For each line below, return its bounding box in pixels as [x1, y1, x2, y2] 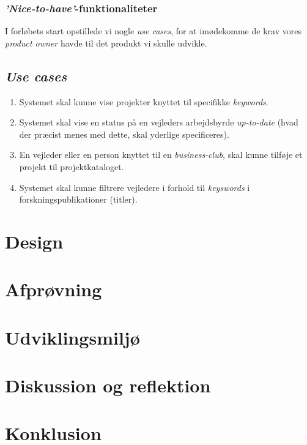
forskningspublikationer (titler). [19, 193, 138, 206]
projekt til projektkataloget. [19, 160, 124, 173]
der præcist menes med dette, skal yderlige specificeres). [19, 127, 229, 140]
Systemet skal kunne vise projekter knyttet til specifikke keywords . [19, 95, 268, 108]
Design [5, 228, 64, 253]
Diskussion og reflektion [5, 373, 211, 398]
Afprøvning [5, 277, 102, 302]
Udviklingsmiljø [5, 324, 140, 350]
